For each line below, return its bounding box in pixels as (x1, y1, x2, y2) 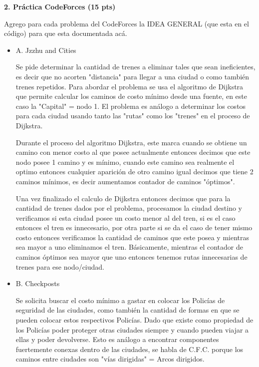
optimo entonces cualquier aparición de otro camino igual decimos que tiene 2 (15, 166, 254, 177)
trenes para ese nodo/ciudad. (15, 261, 104, 272)
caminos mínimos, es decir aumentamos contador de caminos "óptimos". (15, 176, 235, 186)
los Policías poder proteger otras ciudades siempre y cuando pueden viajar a (15, 324, 249, 335)
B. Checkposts (15, 278, 60, 289)
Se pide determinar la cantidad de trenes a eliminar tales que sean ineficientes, (15, 61, 256, 72)
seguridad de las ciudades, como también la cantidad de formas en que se (15, 305, 240, 315)
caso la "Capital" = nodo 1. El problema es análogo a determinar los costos (15, 100, 246, 111)
